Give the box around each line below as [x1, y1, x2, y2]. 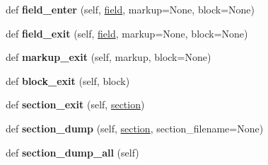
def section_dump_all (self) [6, 144, 139, 159]
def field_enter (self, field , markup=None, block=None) [6, 2, 255, 16]
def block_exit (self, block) [6, 73, 130, 88]
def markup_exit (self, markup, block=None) [6, 50, 211, 64]
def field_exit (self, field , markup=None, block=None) [6, 25, 248, 40]
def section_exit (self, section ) [6, 97, 145, 112]
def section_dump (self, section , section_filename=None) [6, 120, 264, 135]
